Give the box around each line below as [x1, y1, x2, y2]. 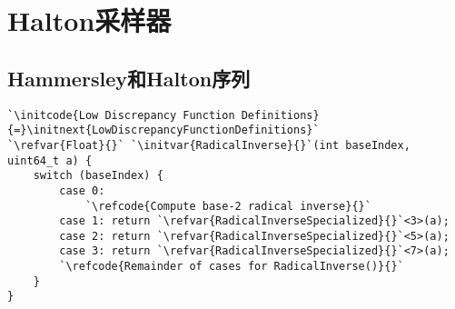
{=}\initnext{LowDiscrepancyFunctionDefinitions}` [7, 124, 320, 137]
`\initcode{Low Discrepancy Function [7, 108, 235, 122]
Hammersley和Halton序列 [7, 64, 251, 92]
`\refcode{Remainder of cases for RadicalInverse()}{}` [59, 260, 404, 274]
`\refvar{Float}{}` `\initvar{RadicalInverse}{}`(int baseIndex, [7, 138, 410, 152]
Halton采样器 [7, 2, 172, 39]
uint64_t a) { [7, 154, 93, 167]
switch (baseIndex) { [33, 169, 163, 183]
